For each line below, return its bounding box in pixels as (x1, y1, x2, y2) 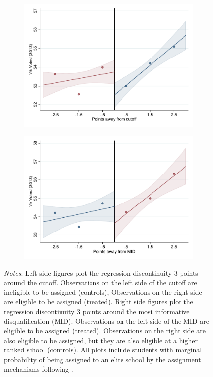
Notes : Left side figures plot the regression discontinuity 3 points (4, 267, 198, 278)
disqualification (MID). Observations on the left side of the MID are (4, 316, 209, 326)
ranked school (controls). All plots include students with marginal (4, 345, 202, 355)
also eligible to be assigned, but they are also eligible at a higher (4, 335, 198, 345)
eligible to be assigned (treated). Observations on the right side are (4, 325, 206, 336)
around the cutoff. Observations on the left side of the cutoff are (4, 277, 197, 288)
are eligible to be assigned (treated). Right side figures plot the (4, 296, 193, 307)
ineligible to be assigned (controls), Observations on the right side (4, 287, 202, 297)
